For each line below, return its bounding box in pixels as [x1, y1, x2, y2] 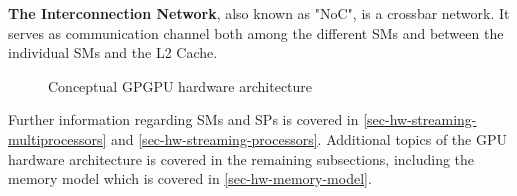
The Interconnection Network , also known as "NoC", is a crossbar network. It [8, 3, 510, 23]
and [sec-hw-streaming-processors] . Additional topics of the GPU [110, 128, 507, 149]
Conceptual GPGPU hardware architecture [48, 75, 313, 96]
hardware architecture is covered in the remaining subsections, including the [8, 148, 475, 169]
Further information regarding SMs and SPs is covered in [8, 109, 359, 130]
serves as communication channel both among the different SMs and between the [8, 22, 504, 43]
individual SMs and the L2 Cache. [8, 42, 218, 63]
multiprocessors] [8, 128, 107, 149]
